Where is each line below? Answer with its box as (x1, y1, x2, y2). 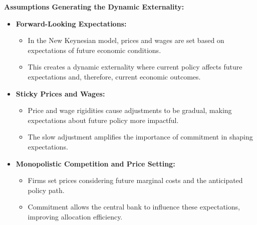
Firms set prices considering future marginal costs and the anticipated (28, 175, 243, 185)
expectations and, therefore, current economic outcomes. (28, 71, 201, 81)
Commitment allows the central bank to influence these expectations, (28, 201, 240, 212)
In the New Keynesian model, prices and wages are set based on (28, 35, 224, 45)
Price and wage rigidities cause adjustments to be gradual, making (28, 105, 232, 115)
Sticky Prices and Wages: (16, 88, 105, 98)
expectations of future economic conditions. (28, 44, 161, 55)
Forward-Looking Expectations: (16, 18, 127, 28)
